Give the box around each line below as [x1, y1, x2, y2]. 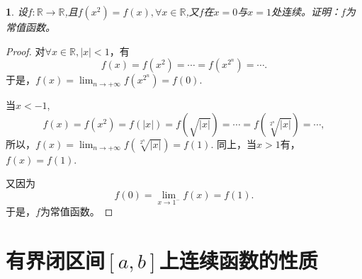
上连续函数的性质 [159, 245, 318, 274]
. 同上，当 [210, 136, 256, 151]
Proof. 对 [6, 43, 45, 58]
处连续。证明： [271, 4, 341, 18]
